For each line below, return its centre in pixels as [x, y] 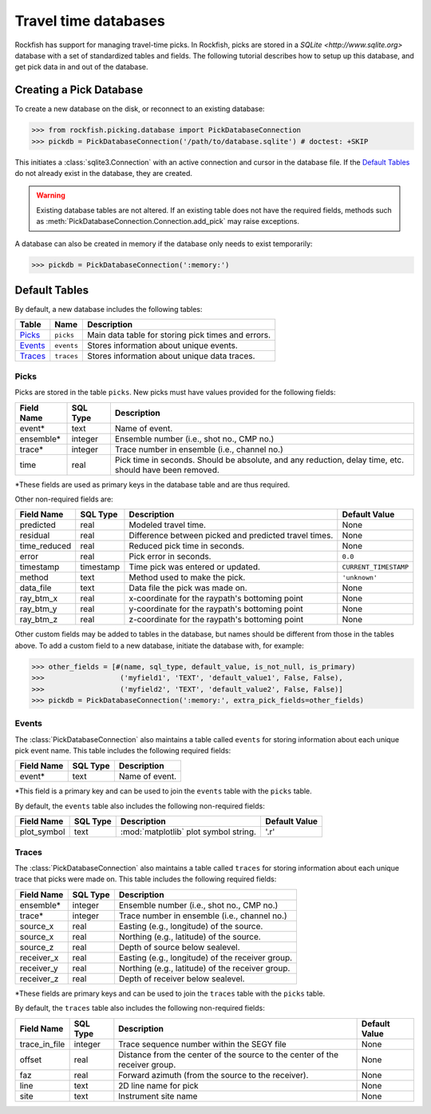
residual [35, 536]
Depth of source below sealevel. [179, 947]
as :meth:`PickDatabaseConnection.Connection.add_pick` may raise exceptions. [168, 222]
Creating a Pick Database [79, 90]
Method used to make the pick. [187, 577]
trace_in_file [42, 1044]
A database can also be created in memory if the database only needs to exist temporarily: [164, 243]
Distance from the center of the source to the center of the [229, 1054]
